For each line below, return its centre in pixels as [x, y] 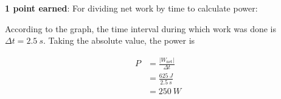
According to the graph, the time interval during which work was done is [141, 28]
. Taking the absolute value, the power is [119, 40]
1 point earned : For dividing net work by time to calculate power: [131, 8]
